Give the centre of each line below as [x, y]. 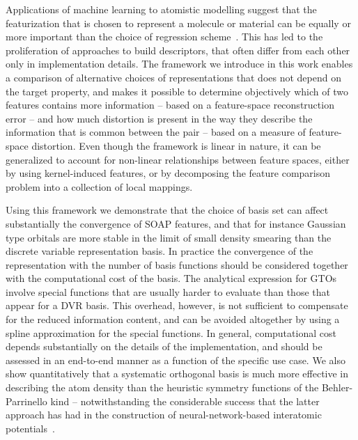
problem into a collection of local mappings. [99, 186]
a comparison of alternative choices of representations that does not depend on [173, 77]
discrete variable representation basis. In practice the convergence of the [159, 251]
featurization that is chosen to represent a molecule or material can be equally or [178, 23]
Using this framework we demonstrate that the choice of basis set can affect [167, 210]
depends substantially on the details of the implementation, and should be [164, 346]
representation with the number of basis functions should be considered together [177, 264]
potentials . [30, 428]
